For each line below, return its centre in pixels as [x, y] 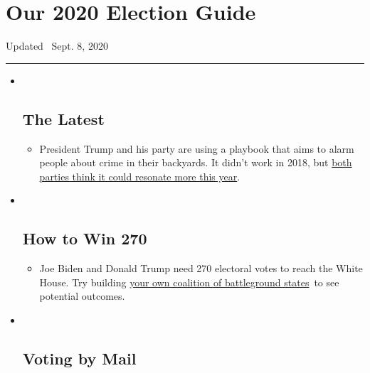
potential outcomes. [82, 296]
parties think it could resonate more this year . [140, 176]
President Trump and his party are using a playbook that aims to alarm [197, 148]
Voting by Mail [79, 358]
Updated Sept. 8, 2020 [57, 46]
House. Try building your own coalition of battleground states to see [189, 282]
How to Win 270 [85, 238]
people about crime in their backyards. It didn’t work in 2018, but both [196, 162]
